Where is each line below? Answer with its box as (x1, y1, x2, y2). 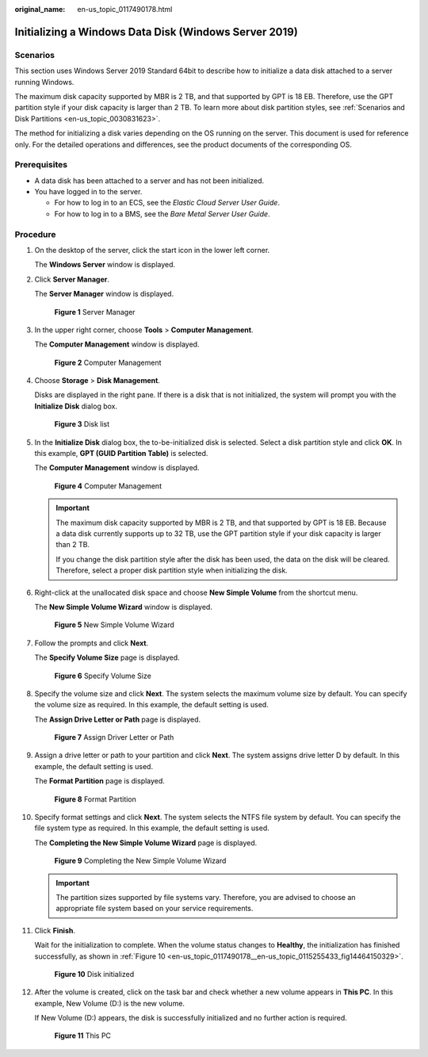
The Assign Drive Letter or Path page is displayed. (34, 714, 201, 724)
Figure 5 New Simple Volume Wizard (54, 620, 174, 630)
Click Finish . (34, 925, 75, 935)
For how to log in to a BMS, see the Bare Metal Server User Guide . (54, 209, 270, 218)
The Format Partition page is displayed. (34, 776, 166, 786)
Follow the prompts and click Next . (34, 638, 149, 648)
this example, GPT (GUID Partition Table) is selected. (34, 449, 208, 458)
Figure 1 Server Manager (54, 307, 136, 316)
